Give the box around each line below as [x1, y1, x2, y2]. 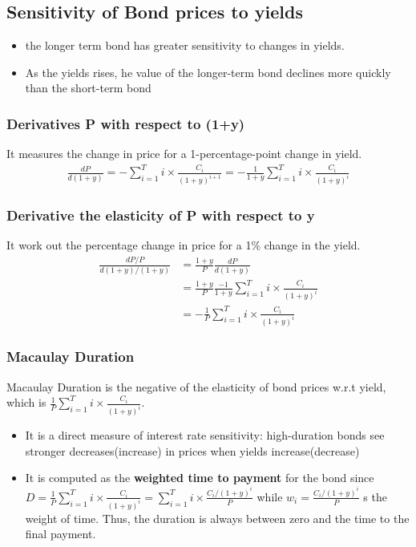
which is [6, 394, 46, 411]
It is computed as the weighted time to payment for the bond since [25, 469, 374, 486]
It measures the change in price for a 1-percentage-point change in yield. [6, 145, 362, 162]
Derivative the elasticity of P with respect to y [6, 205, 315, 225]
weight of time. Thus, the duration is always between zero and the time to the [25, 509, 410, 526]
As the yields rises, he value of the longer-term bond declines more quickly [25, 63, 391, 80]
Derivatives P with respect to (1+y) [6, 113, 245, 133]
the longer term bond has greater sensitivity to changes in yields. [25, 37, 345, 54]
